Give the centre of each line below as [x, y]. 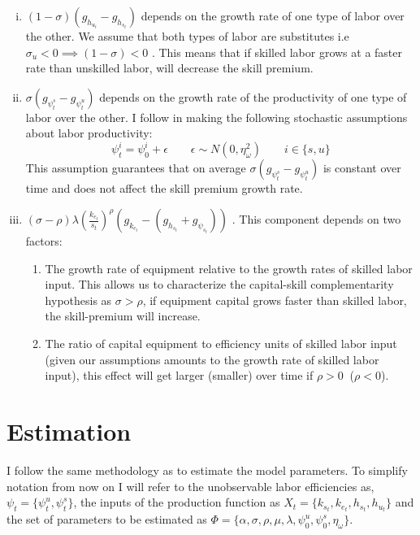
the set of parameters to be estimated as [107, 519]
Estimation [69, 431]
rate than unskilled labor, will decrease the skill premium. [169, 68]
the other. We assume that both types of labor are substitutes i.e [187, 36]
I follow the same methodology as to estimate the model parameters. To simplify [207, 470]
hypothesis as [78, 300]
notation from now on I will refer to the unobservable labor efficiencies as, [191, 486]
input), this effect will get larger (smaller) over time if [179, 375]
